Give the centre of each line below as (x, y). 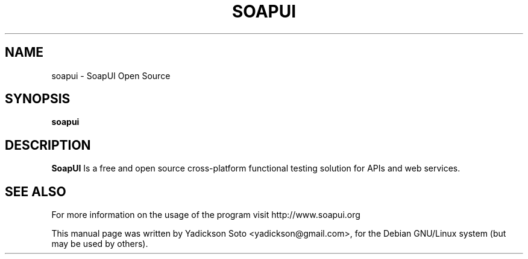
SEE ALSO (36, 191)
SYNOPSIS (38, 99)
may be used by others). (100, 244)
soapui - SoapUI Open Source (111, 75)
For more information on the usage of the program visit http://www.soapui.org (206, 215)
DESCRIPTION (48, 145)
